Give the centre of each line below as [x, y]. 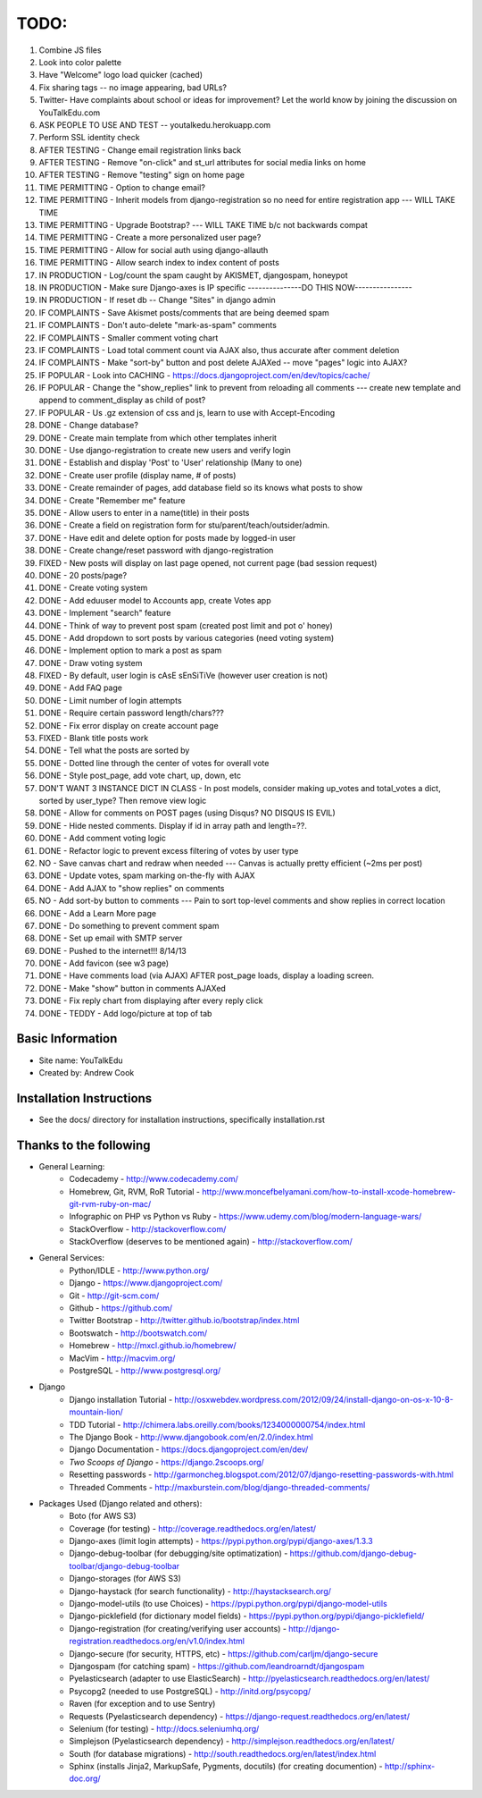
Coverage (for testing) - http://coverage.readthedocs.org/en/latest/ [193, 1528]
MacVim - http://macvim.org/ [122, 1358]
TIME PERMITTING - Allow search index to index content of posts [159, 263]
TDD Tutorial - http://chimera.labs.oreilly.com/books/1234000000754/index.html [217, 1424]
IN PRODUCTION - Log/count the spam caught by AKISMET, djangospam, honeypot [193, 275]
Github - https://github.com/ [121, 1308]
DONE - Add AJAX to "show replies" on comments [132, 888]
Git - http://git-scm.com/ [114, 1296]
